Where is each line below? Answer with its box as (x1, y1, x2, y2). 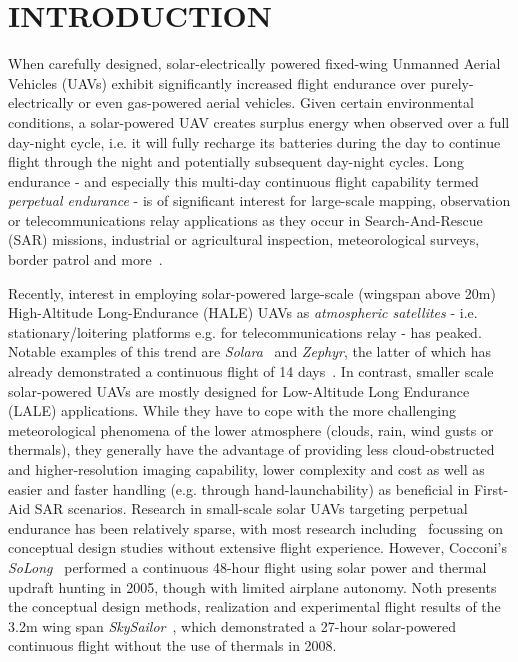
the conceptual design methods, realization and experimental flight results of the (8, 596, 501, 617)
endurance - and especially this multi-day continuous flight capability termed (8, 170, 479, 191)
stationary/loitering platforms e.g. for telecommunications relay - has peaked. (8, 321, 482, 342)
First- (473, 478, 509, 499)
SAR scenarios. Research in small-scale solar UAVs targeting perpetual (34, 498, 468, 519)
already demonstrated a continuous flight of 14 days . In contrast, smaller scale (8, 361, 494, 382)
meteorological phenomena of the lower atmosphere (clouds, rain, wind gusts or (8, 419, 494, 440)
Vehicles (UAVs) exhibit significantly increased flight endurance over (8, 72, 426, 93)
